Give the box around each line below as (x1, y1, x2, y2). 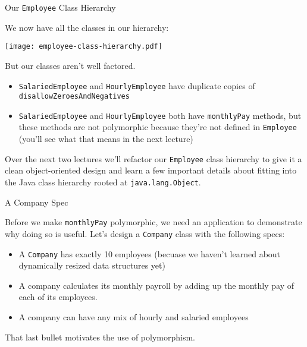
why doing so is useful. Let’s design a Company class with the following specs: (5, 227, 285, 239)
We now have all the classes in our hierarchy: (5, 21, 169, 33)
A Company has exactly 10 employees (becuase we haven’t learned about (18, 247, 281, 260)
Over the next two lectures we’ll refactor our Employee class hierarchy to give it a (5, 152, 302, 165)
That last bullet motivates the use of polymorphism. (5, 330, 196, 343)
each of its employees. (18, 291, 98, 303)
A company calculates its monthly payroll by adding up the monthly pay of (18, 279, 295, 291)
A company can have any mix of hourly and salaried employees (18, 310, 249, 323)
